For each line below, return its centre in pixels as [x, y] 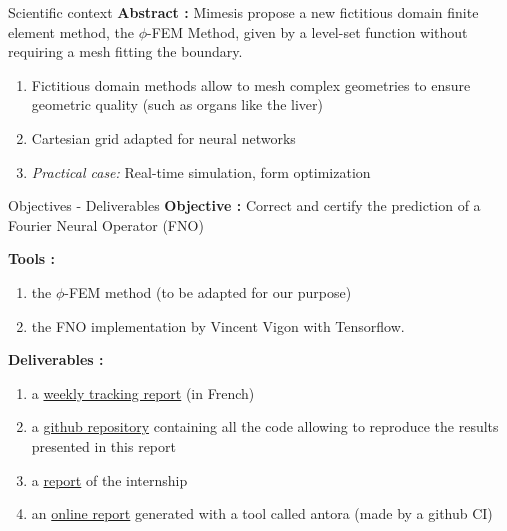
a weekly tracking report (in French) [143, 392]
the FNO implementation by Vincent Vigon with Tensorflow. [218, 325]
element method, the [71, 31]
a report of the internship [109, 479]
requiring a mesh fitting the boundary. [125, 51]
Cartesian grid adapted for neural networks [163, 137]
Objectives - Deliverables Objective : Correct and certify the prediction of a [244, 205]
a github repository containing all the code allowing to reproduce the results [265, 426]
